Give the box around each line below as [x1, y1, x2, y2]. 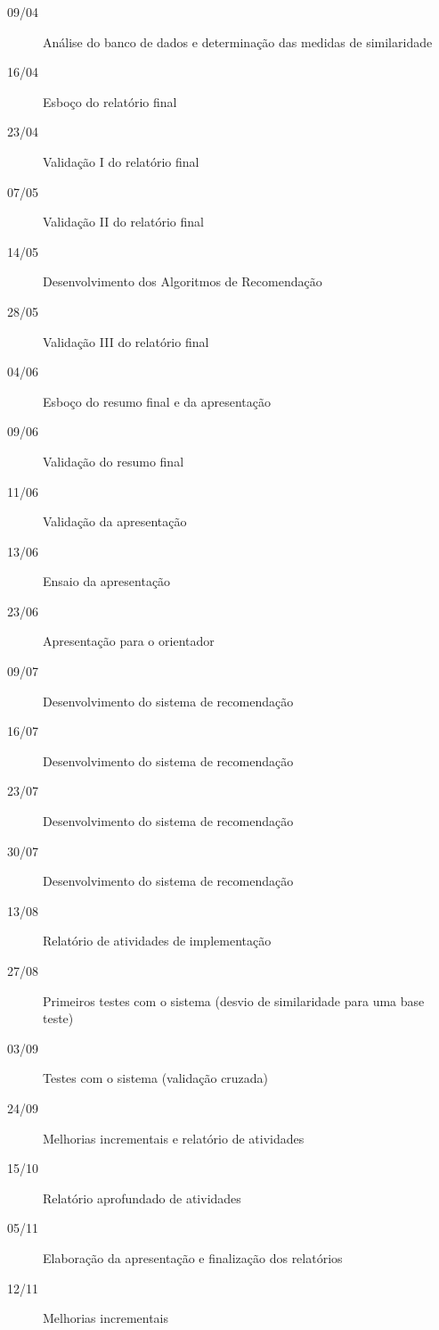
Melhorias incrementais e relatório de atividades [43, 1128, 305, 1147]
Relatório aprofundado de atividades [43, 1188, 241, 1207]
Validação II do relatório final [43, 212, 204, 231]
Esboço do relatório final [43, 92, 177, 111]
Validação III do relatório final [43, 332, 209, 351]
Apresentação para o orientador [43, 632, 215, 650]
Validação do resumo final [43, 451, 184, 470]
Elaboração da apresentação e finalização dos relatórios [43, 1248, 343, 1267]
